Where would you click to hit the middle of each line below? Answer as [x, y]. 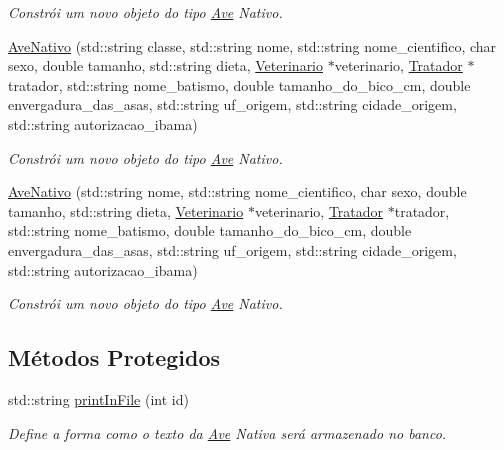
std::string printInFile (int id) [98, 398]
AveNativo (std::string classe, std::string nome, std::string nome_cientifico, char [252, 45]
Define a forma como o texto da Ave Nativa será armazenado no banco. [227, 432]
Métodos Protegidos [114, 357]
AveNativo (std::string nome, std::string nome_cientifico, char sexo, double [237, 191]
